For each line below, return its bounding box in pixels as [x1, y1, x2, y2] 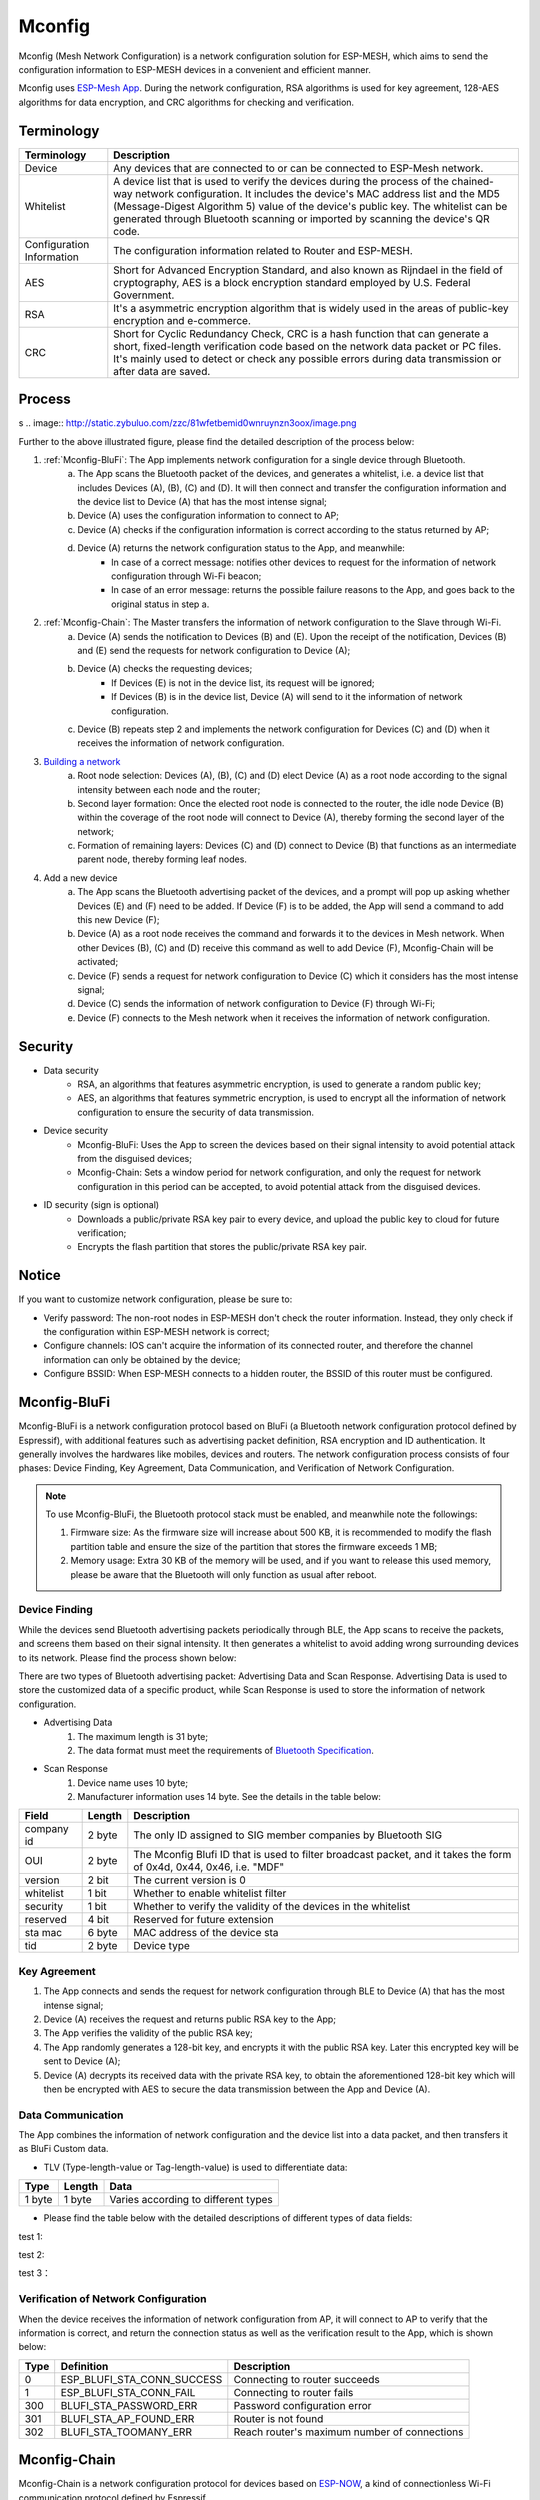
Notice [18, 1267, 62, 1284]
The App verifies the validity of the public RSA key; [43, 2027, 254, 2039]
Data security [43, 1064, 99, 1076]
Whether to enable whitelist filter [133, 1886, 287, 1900]
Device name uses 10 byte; [77, 1776, 189, 1789]
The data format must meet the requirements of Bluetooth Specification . [77, 1744, 375, 1756]
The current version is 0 [133, 1873, 247, 1887]
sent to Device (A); [43, 2055, 121, 2067]
